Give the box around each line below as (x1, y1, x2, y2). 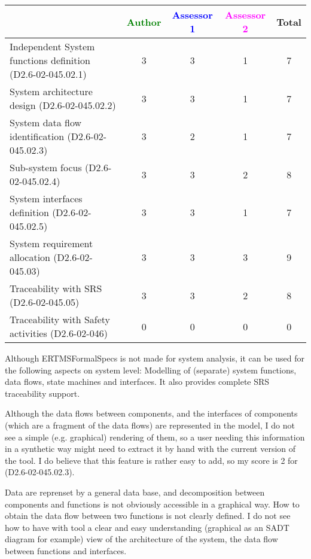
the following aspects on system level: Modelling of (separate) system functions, (5, 363, 297, 376)
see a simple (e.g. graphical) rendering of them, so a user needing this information (5, 430, 305, 443)
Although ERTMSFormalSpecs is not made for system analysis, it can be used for (5, 352, 304, 364)
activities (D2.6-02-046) (10, 326, 108, 340)
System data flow (10, 116, 82, 129)
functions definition (10, 53, 90, 67)
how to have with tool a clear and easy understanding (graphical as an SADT (5, 521, 289, 533)
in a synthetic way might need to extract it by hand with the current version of (5, 442, 296, 455)
